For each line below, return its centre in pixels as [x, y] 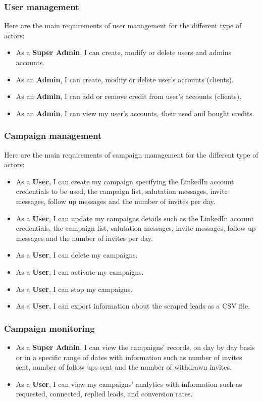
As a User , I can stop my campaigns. [74, 289]
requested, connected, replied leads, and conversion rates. [104, 394]
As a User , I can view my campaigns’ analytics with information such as [129, 384]
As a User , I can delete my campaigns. [77, 255]
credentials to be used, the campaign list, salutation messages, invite [122, 191]
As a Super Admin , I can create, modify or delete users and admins [124, 52]
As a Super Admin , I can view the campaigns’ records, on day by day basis [135, 347]
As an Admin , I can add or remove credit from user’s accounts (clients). [129, 96]
